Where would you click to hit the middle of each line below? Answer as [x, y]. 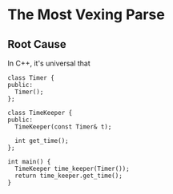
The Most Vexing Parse [86, 15]
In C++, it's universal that [49, 63]
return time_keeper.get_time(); [69, 176]
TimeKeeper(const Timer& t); [63, 127]
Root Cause [37, 44]
